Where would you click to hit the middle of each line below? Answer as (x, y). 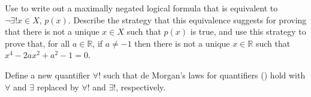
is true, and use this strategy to (248, 31)
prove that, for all (37, 43)
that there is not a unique (52, 31)
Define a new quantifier (48, 75)
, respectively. (141, 87)
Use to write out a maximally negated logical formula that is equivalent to (141, 8)
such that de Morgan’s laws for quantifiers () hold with (204, 75)
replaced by (58, 87)
